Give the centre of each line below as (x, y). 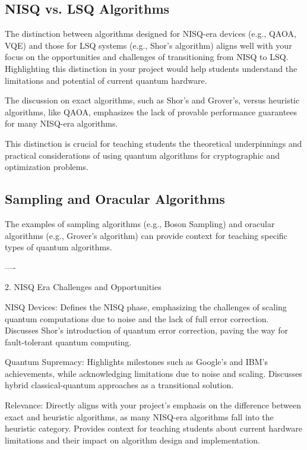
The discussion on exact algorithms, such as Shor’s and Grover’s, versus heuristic (152, 100)
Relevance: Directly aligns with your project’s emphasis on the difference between (153, 405)
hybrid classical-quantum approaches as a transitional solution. (119, 385)
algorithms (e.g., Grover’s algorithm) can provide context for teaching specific (146, 235)
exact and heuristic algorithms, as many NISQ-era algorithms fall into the (139, 416)
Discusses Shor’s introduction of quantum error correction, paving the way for (146, 330)
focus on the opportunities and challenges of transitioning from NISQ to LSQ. (147, 57)
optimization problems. (47, 167)
